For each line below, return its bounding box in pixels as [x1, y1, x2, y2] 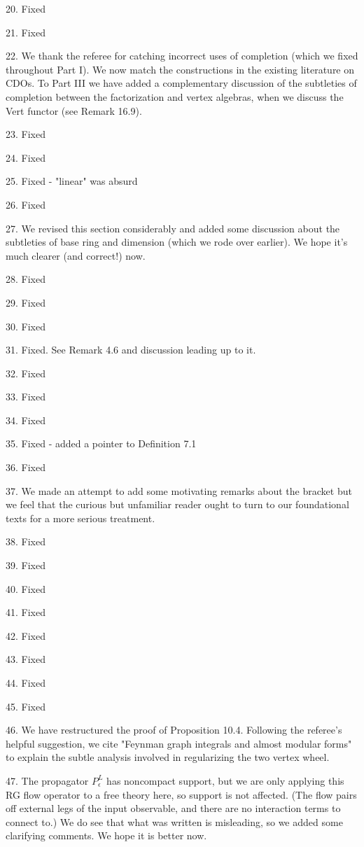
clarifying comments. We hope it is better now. [6, 828, 207, 843]
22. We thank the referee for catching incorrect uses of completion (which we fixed [6, 48, 358, 63]
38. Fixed [6, 534, 45, 549]
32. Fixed [6, 365, 45, 380]
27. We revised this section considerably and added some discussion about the [6, 220, 340, 235]
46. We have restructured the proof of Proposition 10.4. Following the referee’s [6, 722, 342, 737]
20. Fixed [6, 1, 45, 15]
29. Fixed [6, 295, 45, 309]
